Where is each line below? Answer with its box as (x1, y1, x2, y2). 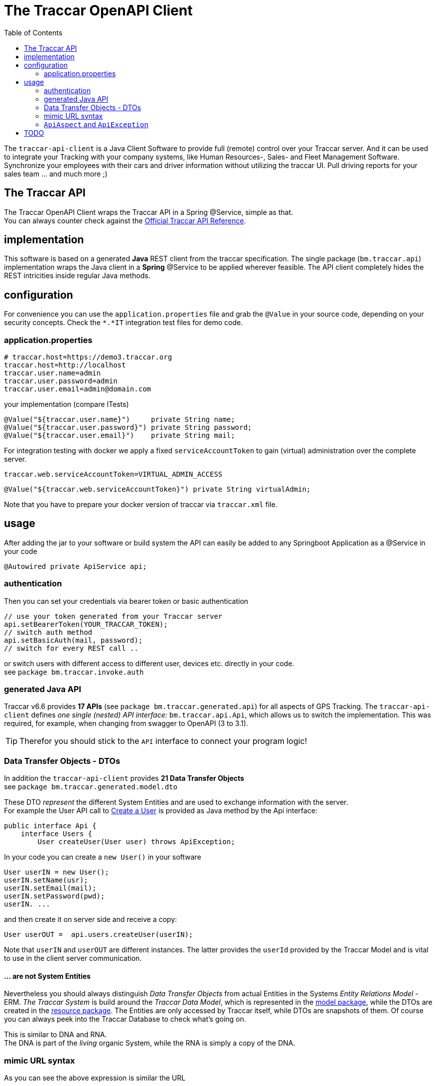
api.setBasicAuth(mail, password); (4, 636, 143, 644)
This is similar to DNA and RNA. (4, 1030, 107, 1039)
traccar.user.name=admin (4, 369, 101, 377)
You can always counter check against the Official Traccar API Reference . (4, 216, 246, 225)
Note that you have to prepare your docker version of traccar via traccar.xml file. (4, 500, 278, 509)
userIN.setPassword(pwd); (4, 892, 105, 901)
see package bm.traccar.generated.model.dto (4, 782, 177, 791)
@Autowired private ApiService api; (4, 562, 147, 570)
